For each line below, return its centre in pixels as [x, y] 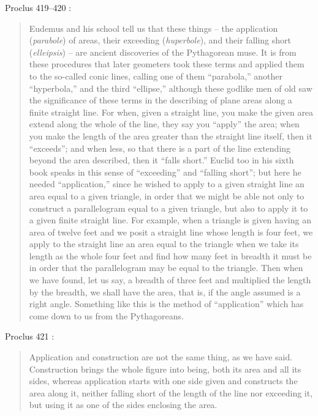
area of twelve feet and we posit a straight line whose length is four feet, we [171, 232]
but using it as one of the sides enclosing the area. [123, 405]
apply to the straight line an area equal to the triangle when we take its [164, 244]
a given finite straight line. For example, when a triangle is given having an [170, 220]
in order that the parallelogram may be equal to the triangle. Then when [166, 268]
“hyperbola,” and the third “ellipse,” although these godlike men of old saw [171, 88]
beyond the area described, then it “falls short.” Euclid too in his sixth [161, 160]
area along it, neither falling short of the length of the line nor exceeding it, [171, 392]
